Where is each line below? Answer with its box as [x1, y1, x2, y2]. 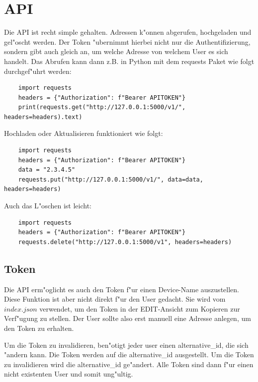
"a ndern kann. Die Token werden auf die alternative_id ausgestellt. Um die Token [4, 349, 254, 360]
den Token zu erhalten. [4, 322, 74, 333]
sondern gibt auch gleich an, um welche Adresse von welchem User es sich [4, 46, 228, 57]
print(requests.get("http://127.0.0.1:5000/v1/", [18, 104, 186, 111]
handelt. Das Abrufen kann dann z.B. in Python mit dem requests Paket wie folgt [4, 56, 255, 66]
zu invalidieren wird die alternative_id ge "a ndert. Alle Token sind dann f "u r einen [4, 359, 254, 369]
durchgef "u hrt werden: [4, 65, 72, 76]
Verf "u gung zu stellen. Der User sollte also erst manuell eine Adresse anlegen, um [4, 313, 251, 323]
